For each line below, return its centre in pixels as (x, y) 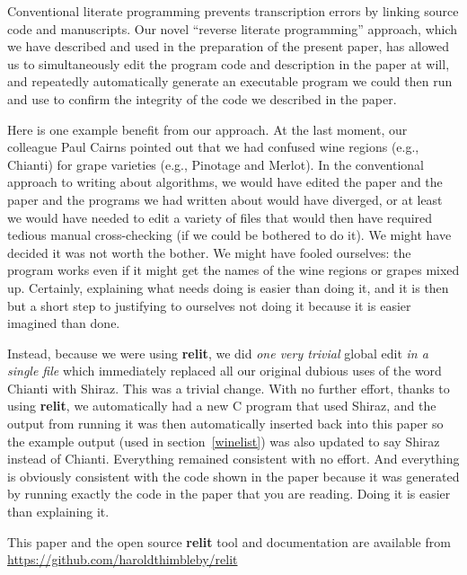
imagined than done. (64, 323)
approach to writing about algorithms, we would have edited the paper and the (225, 182)
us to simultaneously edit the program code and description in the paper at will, (229, 63)
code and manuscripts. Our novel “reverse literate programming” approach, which (233, 28)
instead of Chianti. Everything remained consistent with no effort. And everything (233, 459)
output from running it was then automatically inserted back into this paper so (225, 424)
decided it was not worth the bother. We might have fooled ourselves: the (209, 252)
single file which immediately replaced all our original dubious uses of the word (225, 371)
